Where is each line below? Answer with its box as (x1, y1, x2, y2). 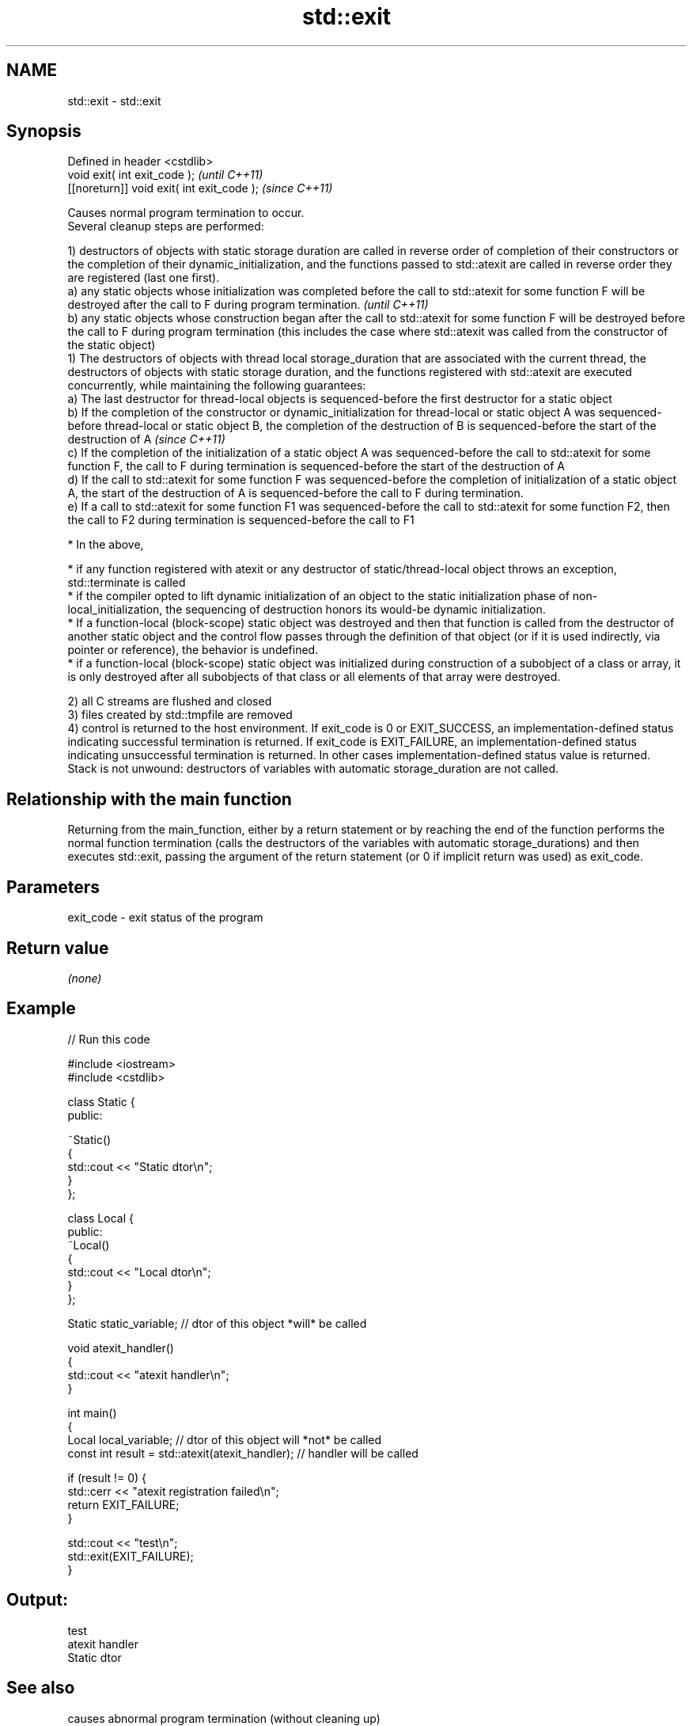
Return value (6, 937, 109, 958)
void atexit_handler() (67, 1340, 174, 1355)
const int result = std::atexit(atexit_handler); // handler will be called (67, 1446, 418, 1460)
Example (6, 998, 76, 1019)
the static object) (67, 338, 156, 352)
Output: (6, 1590, 68, 1610)
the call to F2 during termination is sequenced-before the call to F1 (67, 513, 415, 527)
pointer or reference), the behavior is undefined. (67, 643, 319, 657)
